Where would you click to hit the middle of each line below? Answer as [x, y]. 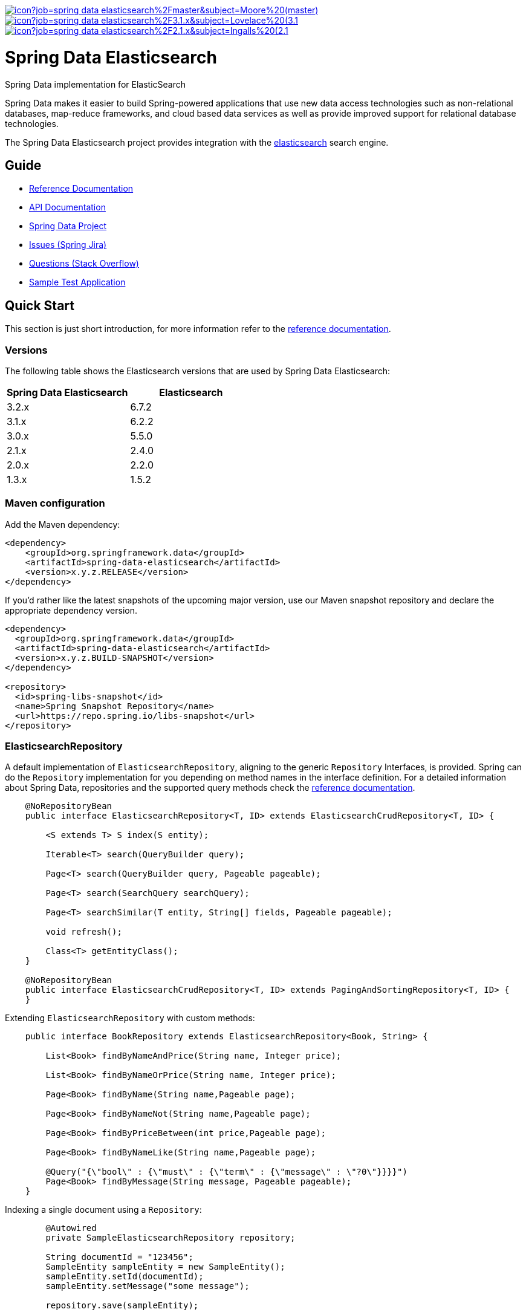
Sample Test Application [77, 282]
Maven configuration [55, 503]
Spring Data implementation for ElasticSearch [95, 84]
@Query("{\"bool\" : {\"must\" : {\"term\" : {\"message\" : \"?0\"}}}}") [226, 1172]
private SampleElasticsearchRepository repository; [170, 1238]
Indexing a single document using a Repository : [103, 1210]
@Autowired [71, 1228]
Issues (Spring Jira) [68, 245]
